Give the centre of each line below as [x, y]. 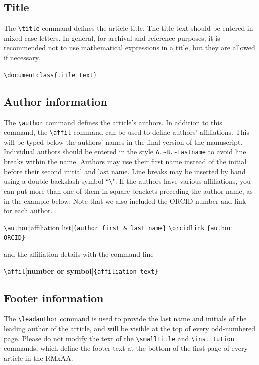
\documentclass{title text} [51, 75]
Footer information [54, 298]
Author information [56, 101]
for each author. [28, 211]
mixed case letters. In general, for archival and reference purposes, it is [112, 38]
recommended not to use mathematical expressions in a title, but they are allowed [129, 48]
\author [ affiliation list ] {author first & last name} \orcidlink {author [118, 227]
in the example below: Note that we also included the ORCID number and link [125, 201]
